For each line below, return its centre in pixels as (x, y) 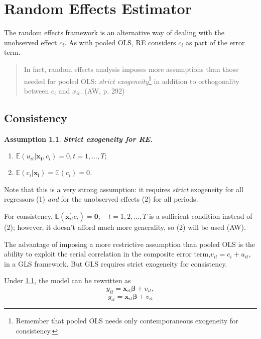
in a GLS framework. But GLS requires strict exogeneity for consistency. (116, 263)
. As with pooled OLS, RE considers (120, 42)
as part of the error (215, 42)
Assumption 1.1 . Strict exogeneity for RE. (79, 139)
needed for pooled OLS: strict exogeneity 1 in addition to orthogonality (132, 80)
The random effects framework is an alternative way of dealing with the (114, 32)
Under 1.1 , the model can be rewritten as (68, 280)
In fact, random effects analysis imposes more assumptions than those (131, 69)
